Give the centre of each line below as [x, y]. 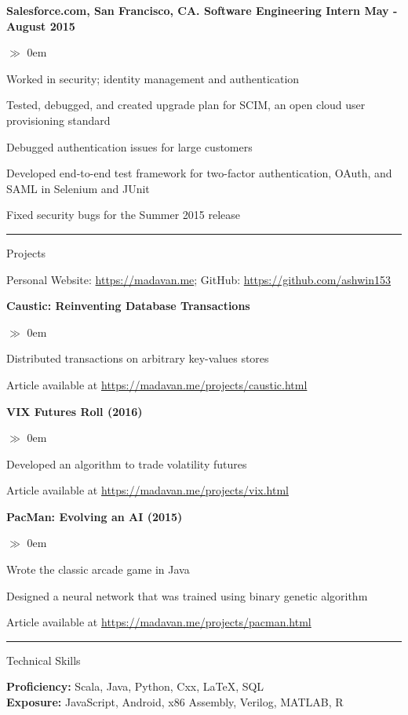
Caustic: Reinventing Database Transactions [128, 306]
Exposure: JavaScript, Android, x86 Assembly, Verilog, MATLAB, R [175, 702]
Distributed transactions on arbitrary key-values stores [138, 358]
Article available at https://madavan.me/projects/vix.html [148, 490]
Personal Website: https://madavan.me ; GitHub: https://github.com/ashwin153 [199, 279]
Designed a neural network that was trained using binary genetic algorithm [187, 595]
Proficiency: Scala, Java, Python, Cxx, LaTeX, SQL [135, 686]
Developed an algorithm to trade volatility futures [127, 463]
